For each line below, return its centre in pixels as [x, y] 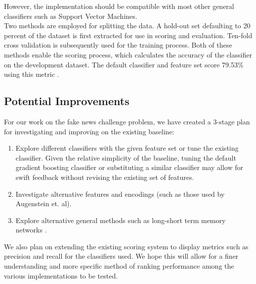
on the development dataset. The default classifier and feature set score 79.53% [124, 64]
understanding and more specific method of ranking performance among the [119, 266]
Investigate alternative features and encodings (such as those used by [120, 194]
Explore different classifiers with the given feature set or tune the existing [127, 148]
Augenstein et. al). [43, 203]
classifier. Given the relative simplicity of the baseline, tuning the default [126, 157]
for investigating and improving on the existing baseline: [89, 131]
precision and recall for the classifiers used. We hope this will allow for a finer [121, 256]
